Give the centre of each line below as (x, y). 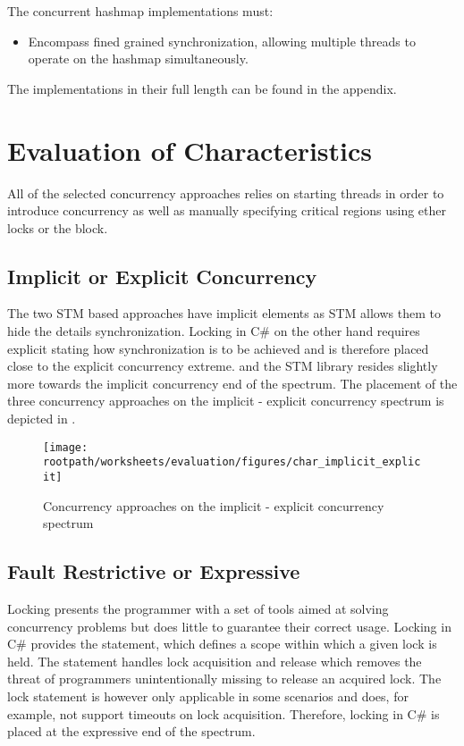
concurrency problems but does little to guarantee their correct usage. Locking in (229, 626)
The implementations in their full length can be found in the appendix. (202, 88)
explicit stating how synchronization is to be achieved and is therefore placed (218, 348)
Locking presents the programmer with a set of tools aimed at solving (198, 608)
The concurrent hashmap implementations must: (140, 11)
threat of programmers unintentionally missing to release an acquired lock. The (224, 679)
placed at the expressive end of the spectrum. (131, 731)
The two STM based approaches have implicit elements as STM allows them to (224, 313)
